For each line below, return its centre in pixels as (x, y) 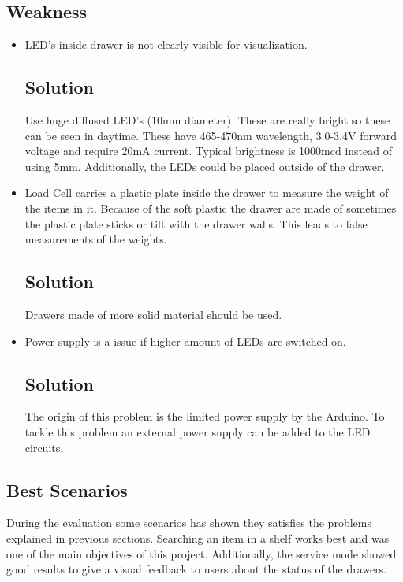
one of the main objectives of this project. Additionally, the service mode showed (201, 553)
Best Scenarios (67, 489)
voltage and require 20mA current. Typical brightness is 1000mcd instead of (209, 151)
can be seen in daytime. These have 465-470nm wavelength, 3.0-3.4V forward (211, 135)
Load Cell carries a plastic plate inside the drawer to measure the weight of (207, 193)
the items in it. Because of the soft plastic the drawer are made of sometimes (211, 208)
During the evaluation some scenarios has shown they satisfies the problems (189, 523)
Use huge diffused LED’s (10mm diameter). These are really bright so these (207, 120)
